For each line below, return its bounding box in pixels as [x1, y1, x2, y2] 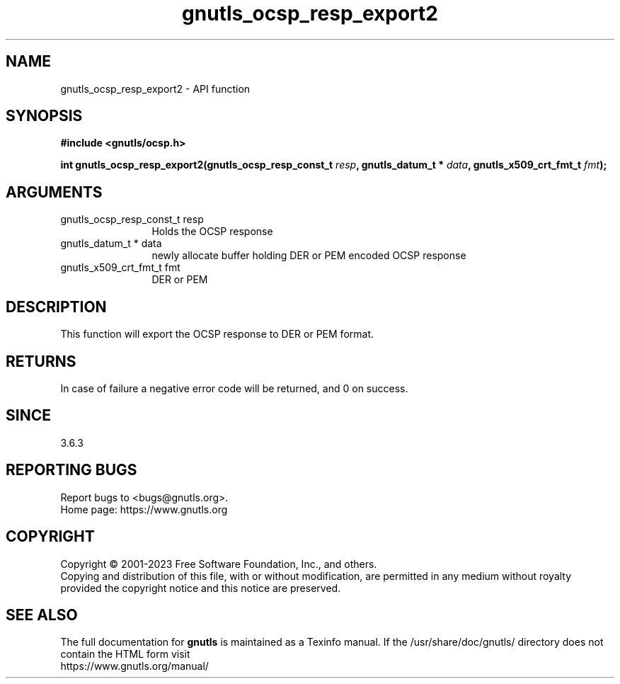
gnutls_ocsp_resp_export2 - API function [60, 82, 251, 95]
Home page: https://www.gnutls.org [60, 503, 228, 515]
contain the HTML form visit [60, 648, 190, 661]
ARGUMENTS [6, 183, 103, 201]
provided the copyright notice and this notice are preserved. [60, 581, 341, 594]
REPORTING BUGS [6, 461, 137, 479]
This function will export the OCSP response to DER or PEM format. [60, 328, 374, 341]
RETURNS [6, 352, 76, 370]
